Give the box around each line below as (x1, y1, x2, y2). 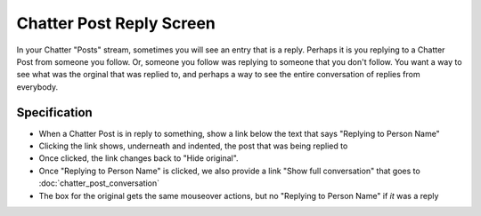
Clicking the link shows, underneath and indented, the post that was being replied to (38, 140, 348, 151)
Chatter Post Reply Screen (16, 13, 216, 33)
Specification (16, 105, 93, 120)
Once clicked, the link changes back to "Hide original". (38, 153, 240, 164)
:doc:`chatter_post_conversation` (38, 178, 160, 188)
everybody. (16, 81, 58, 92)
